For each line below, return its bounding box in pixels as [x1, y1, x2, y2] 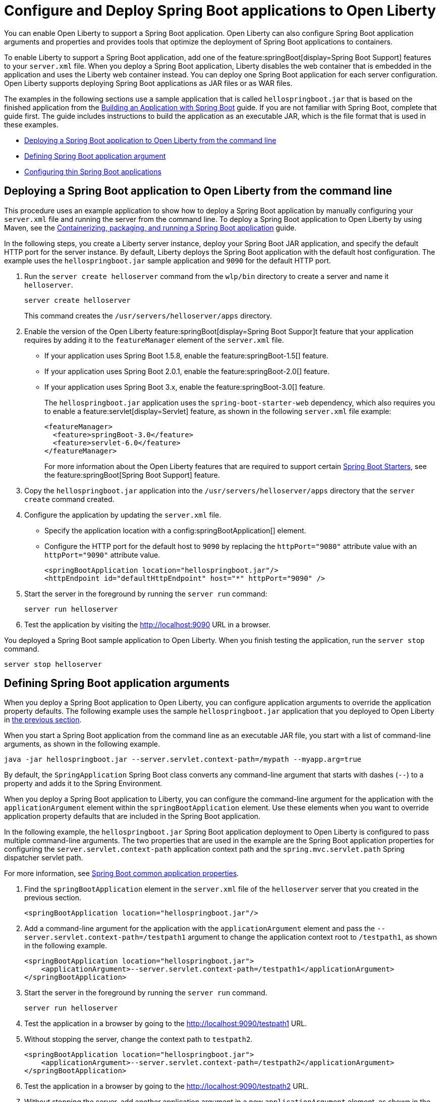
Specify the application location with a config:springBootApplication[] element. [44, 526, 306, 535]
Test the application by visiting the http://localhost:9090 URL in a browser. [24, 620, 271, 629]
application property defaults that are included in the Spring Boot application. [4, 812, 260, 821]
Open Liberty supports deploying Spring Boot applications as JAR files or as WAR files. [4, 78, 293, 87]
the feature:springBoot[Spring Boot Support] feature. [44, 470, 220, 479]
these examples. [4, 120, 59, 129]
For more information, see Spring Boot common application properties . [4, 869, 239, 878]
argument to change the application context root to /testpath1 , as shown [188, 933, 437, 942]
